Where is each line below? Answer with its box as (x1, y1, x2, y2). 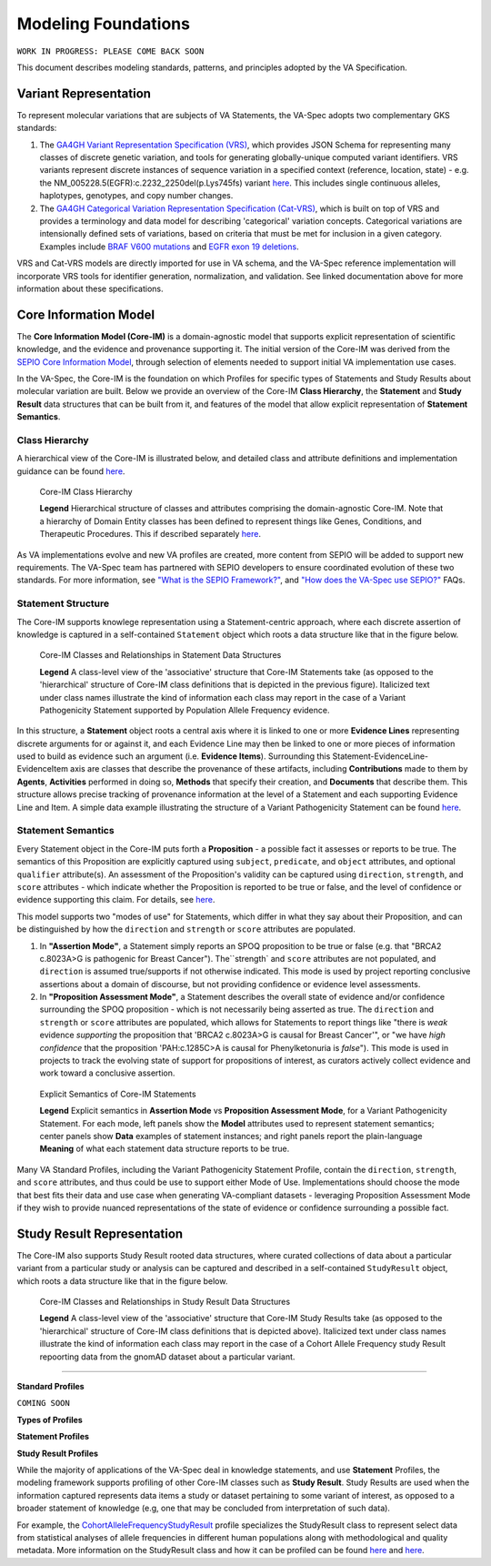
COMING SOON (16, 1398, 70, 1409)
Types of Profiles (16, 1414, 84, 1425)
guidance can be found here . (16, 465, 125, 477)
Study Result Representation (16, 1226, 184, 1241)
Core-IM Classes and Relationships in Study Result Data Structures (39, 1297, 291, 1308)
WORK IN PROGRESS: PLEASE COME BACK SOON (16, 45, 205, 56)
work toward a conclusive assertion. (39, 1067, 175, 1078)
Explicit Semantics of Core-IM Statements (39, 1088, 196, 1099)
